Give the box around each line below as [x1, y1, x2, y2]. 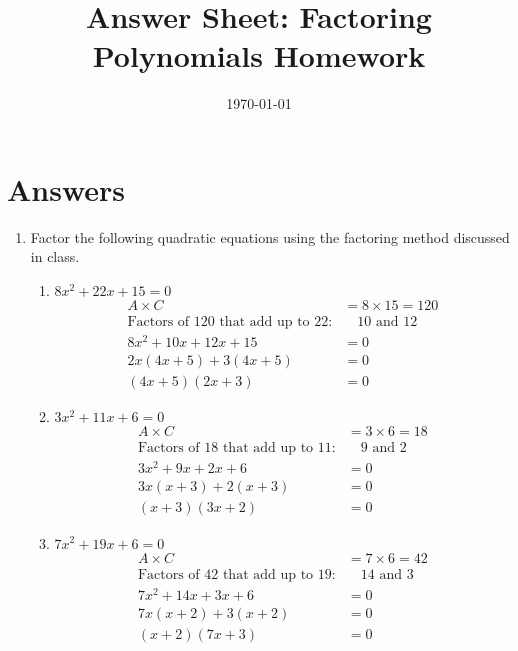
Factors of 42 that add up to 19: [137, 567, 336, 582]
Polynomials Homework [92, 35, 426, 76]
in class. [30, 246, 80, 267]
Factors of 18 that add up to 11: [137, 441, 336, 456]
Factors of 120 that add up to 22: [127, 315, 333, 330]
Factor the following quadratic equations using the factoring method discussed [30, 226, 510, 247]
